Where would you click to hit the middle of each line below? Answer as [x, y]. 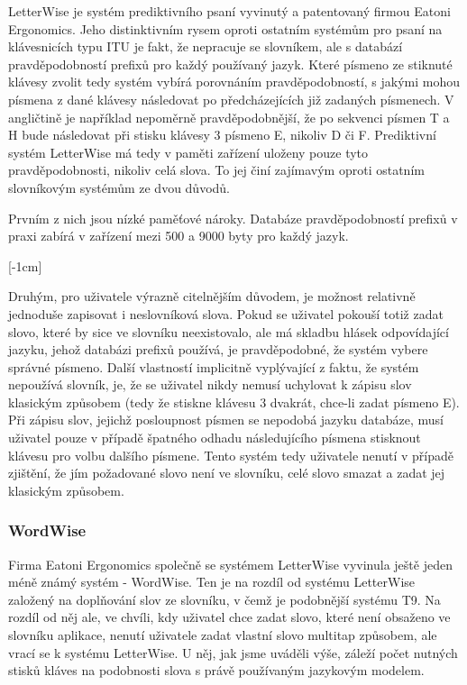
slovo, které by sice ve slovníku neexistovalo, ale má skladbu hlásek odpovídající [229, 331]
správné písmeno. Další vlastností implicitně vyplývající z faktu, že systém [214, 366]
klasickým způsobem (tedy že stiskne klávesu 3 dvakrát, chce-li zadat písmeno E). [234, 402]
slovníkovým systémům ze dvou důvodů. [119, 187]
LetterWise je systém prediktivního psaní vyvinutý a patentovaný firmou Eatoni [229, 11]
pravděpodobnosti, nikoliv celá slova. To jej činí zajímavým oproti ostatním [216, 170]
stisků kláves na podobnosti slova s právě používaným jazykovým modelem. [216, 670]
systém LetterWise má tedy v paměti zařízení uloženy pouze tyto [188, 152]
